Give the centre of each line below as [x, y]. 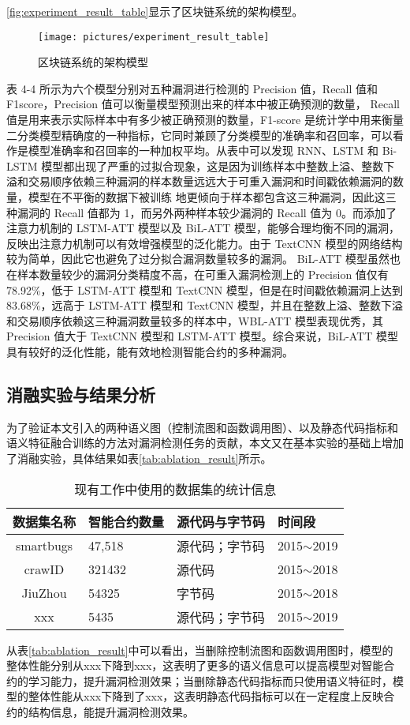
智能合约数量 [127, 521]
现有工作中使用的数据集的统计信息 [175, 489]
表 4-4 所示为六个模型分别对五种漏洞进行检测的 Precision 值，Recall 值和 [192, 88]
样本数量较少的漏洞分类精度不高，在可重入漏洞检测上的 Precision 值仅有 [203, 274]
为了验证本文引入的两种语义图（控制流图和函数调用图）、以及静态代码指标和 [202, 427]
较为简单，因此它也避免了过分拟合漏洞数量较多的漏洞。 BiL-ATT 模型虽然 [198, 259]
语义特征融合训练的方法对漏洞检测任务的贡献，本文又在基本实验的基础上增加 [205, 443]
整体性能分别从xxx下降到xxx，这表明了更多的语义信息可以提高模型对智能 [195, 665]
